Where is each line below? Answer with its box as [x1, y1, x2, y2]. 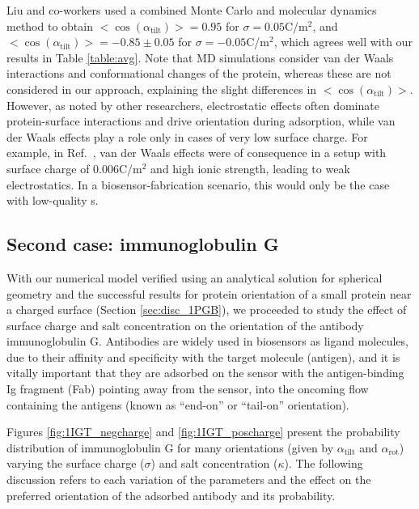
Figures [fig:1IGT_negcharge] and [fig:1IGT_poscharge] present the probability [6, 423, 400, 440]
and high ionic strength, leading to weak [150, 159, 350, 176]
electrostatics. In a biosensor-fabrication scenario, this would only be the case [6, 176, 390, 193]
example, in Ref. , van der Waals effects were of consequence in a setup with [6, 144, 387, 161]
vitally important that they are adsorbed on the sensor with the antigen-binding [6, 364, 404, 381]
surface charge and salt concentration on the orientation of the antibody [6, 316, 364, 333]
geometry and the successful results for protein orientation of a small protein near [6, 285, 412, 302]
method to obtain [6, 17, 93, 34]
